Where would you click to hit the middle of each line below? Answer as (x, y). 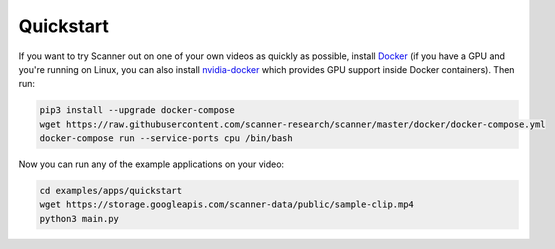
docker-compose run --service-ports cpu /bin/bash (166, 138)
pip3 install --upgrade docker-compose (137, 110)
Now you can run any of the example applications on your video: (151, 164)
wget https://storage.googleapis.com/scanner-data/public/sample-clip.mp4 (227, 204)
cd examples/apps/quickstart (111, 191)
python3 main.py (79, 218)
